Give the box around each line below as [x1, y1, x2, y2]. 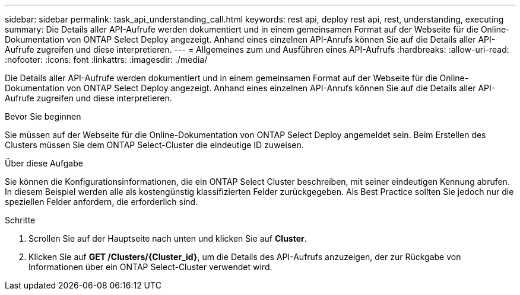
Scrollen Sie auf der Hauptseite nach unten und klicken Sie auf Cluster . [28, 233, 307, 243]
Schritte [5, 215, 36, 225]
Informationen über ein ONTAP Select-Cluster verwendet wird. [28, 262, 272, 272]
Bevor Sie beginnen [5, 111, 81, 121]
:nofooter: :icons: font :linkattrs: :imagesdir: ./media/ [5, 54, 208, 65]
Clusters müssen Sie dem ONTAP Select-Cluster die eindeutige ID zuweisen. [5, 140, 304, 150]
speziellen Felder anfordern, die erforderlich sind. [5, 197, 198, 207]
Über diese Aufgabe [5, 158, 83, 168]
